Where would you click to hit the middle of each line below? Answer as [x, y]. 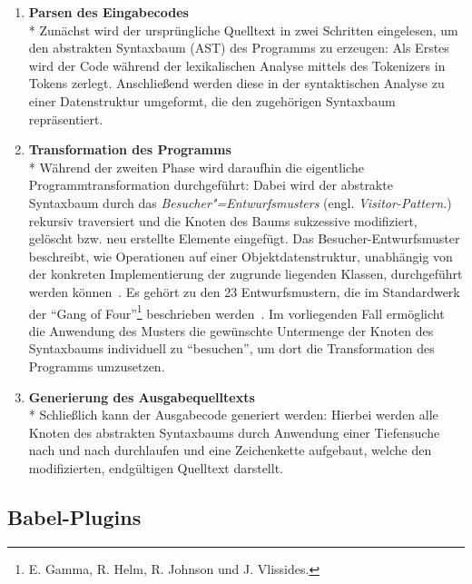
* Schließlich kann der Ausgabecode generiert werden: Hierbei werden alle [233, 415]
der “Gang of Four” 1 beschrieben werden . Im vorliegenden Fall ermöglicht [236, 312]
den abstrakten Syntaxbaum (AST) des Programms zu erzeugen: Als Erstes [239, 48]
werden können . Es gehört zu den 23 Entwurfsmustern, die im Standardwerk [244, 291]
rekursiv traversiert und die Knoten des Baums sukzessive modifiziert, [223, 220]
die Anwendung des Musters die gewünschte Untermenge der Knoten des [231, 330]
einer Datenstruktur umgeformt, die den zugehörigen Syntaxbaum [212, 100]
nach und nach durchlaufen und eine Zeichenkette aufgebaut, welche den [230, 450]
